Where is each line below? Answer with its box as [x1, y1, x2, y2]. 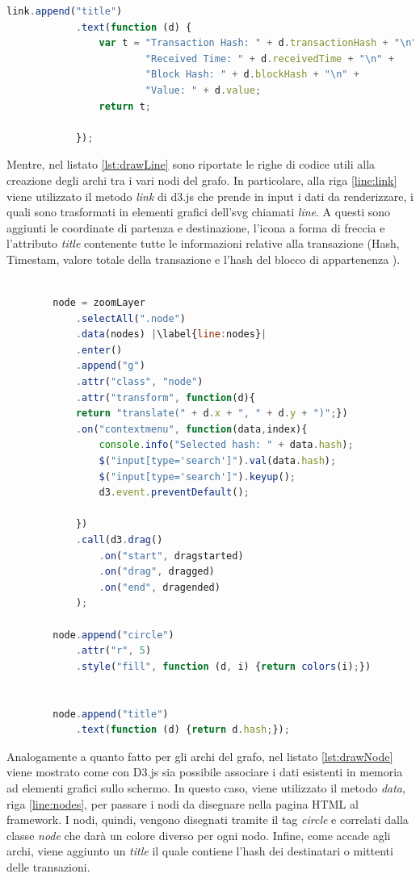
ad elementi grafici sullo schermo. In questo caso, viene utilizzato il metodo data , [6, 779, 405, 796]
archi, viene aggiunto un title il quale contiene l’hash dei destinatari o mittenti [6, 842, 393, 859]
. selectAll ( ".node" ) [75, 312, 186, 324]
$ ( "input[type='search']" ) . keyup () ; [99, 470, 296, 483]
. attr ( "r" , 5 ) [75, 645, 152, 657]
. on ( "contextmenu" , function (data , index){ [75, 423, 308, 435]
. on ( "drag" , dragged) [99, 566, 215, 578]
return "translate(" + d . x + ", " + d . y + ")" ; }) [75, 408, 348, 420]
